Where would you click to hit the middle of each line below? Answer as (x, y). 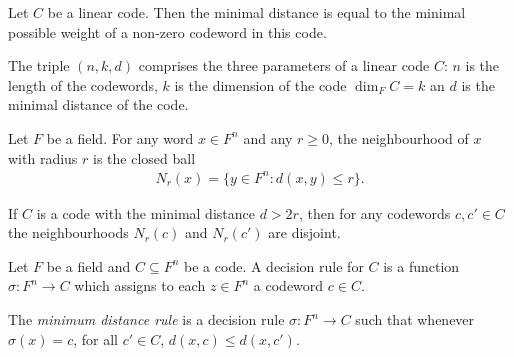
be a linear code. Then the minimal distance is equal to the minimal (256, 12)
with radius (43, 157)
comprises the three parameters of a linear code (284, 65)
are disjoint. (304, 232)
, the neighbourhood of (399, 137)
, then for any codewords (374, 212)
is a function (421, 265)
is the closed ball (144, 157)
